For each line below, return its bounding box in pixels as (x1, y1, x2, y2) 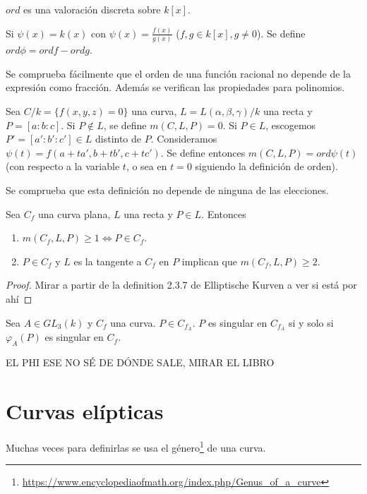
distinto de (95, 131, 142, 146)
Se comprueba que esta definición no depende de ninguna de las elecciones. (6, 182, 329, 197)
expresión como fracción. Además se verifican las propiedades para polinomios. (6, 80, 345, 95)
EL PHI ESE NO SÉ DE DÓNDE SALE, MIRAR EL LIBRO (6, 355, 275, 370)
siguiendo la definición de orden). (195, 159, 338, 174)
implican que (181, 253, 237, 268)
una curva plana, (37, 206, 111, 221)
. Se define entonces (160, 145, 246, 159)
